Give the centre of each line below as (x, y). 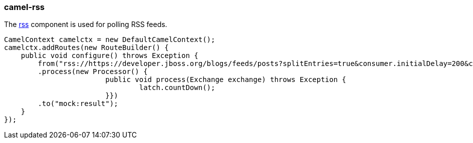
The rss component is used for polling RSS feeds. (86, 24)
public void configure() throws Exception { (109, 56)
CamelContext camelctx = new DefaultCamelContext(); (110, 40)
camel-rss (25, 7)
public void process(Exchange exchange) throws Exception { (226, 80)
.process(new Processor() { (93, 72)
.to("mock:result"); (78, 104)
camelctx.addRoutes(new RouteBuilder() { (86, 48)
